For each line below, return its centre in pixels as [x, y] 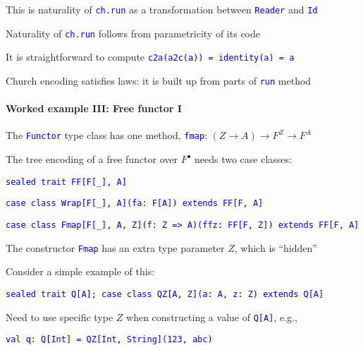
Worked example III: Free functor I [94, 108]
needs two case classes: [243, 159]
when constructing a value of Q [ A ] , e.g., [212, 316]
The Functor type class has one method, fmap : [106, 135]
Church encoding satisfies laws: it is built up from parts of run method [159, 80]
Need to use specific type [60, 316]
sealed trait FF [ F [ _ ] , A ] [66, 182]
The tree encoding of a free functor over [92, 159]
